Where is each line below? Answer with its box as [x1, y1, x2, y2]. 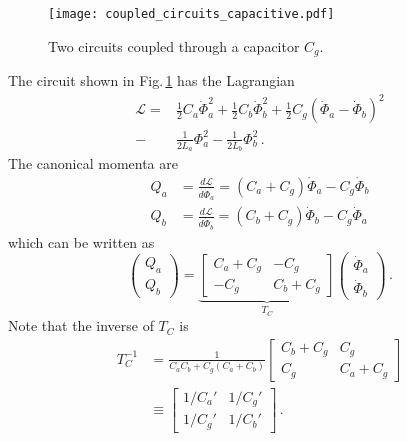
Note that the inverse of [8, 315, 154, 336]
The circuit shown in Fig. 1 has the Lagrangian [8, 70, 295, 91]
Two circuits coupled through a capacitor [48, 35, 300, 56]
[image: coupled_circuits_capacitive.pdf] [48, 7, 335, 21]
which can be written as [8, 231, 155, 252]
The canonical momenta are [8, 153, 178, 173]
